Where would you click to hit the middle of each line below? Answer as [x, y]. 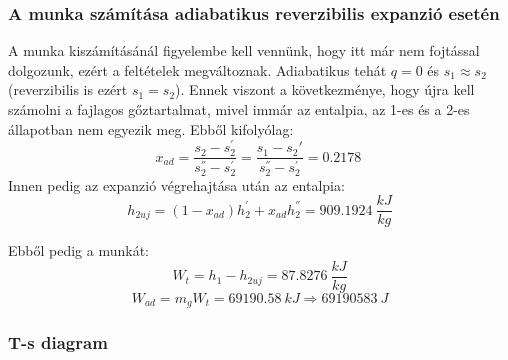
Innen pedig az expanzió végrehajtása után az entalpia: [176, 184]
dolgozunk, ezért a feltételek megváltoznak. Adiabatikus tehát [197, 69]
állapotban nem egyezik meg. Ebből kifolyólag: [151, 128]
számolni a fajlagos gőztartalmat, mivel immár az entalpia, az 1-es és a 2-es [239, 109]
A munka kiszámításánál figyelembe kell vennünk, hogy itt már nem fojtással [244, 50]
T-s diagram [58, 342]
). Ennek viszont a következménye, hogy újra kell [325, 89]
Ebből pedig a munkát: [79, 250]
